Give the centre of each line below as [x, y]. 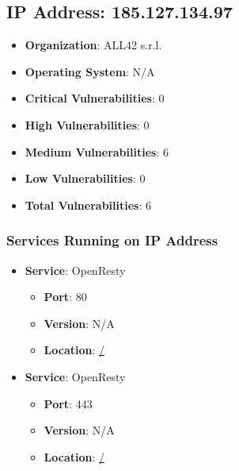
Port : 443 [68, 403]
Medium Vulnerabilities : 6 [97, 151]
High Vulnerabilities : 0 [87, 124]
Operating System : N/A [90, 71]
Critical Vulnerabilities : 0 [95, 98]
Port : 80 [65, 297]
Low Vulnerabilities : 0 [85, 178]
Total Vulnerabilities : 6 [88, 205]
